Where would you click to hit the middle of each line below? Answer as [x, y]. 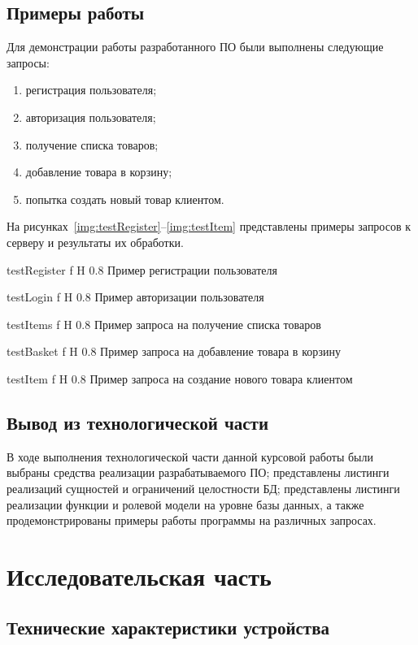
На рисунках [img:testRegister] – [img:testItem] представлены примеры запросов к [209, 226]
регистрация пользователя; [91, 90]
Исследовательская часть [139, 576]
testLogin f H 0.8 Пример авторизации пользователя [135, 297]
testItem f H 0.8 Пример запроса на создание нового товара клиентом [180, 378]
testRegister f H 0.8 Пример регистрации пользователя [142, 269]
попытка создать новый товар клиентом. [125, 199]
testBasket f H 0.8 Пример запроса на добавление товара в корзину [174, 351]
